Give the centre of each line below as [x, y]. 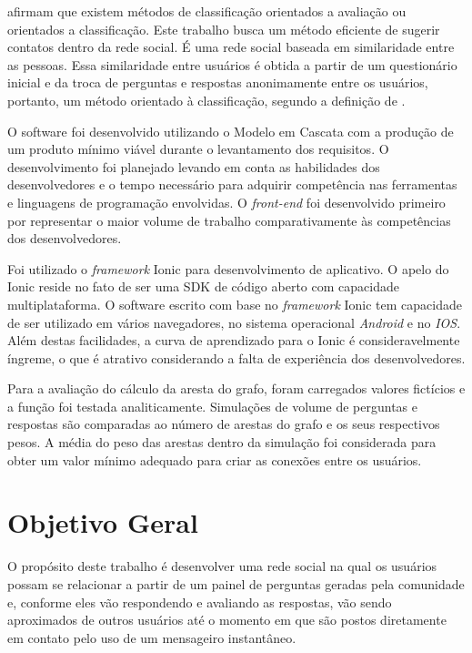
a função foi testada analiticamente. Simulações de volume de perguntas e [212, 406]
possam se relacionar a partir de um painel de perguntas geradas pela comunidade [236, 583]
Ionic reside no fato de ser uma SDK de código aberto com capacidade [203, 286]
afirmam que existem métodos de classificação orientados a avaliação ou [207, 11]
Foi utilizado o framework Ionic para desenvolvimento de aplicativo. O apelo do [228, 268]
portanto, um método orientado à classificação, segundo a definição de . [206, 100]
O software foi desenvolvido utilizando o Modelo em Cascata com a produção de [231, 131]
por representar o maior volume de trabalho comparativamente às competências [229, 220]
